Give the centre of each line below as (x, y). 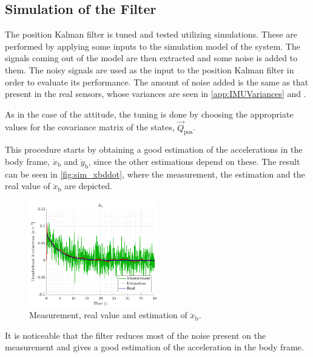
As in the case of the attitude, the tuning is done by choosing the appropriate (149, 114)
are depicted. (88, 186)
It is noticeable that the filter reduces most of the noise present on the (136, 335)
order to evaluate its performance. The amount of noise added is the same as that (157, 82)
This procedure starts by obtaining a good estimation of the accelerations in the (154, 149)
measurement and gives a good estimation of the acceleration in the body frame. (154, 347)
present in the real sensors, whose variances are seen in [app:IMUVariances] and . (156, 94)
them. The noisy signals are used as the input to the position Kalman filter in (150, 69)
